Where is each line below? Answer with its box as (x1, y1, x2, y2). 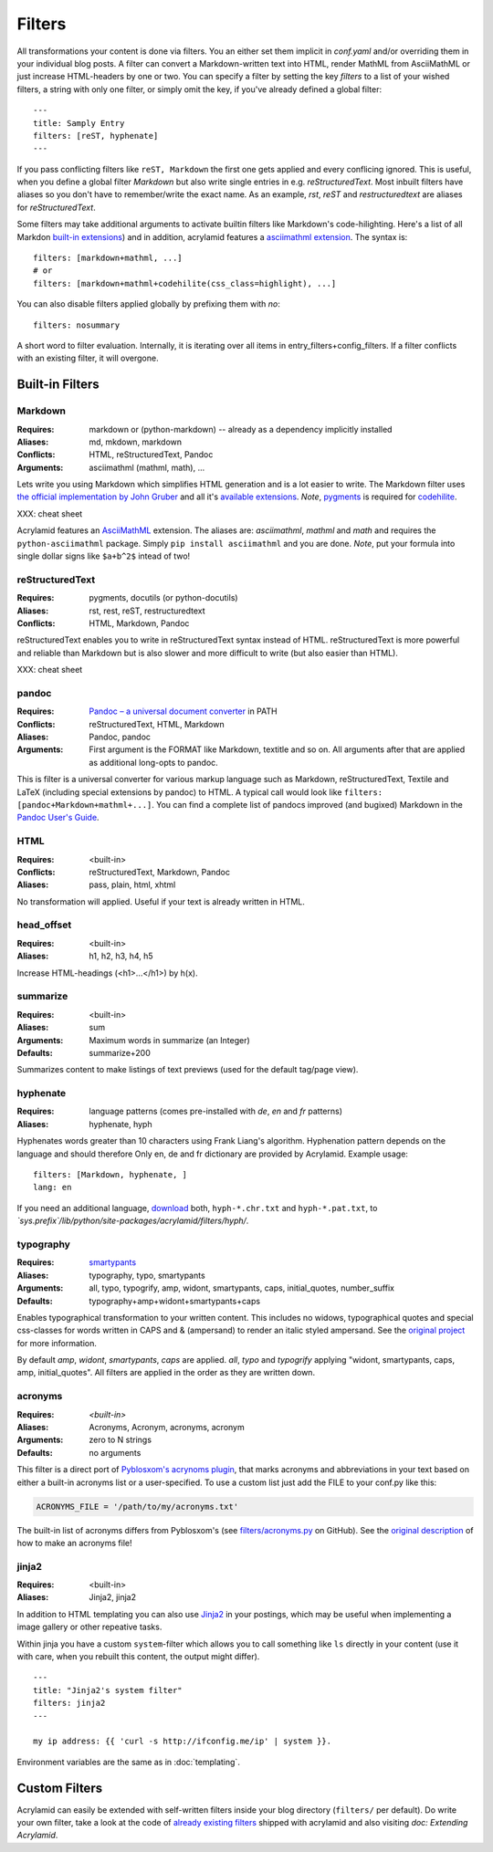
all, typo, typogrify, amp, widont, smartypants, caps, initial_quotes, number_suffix (89, 1282, 394, 1293)
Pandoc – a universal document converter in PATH (89, 706, 278, 717)
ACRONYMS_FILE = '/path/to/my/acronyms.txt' (36, 1501, 239, 1512)
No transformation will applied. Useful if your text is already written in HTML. (16, 895, 306, 907)
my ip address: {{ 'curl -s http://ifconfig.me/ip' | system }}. (33, 1736, 332, 1747)
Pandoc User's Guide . (16, 812, 100, 823)
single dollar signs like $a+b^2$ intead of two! (16, 550, 191, 561)
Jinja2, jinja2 (89, 1592, 137, 1603)
